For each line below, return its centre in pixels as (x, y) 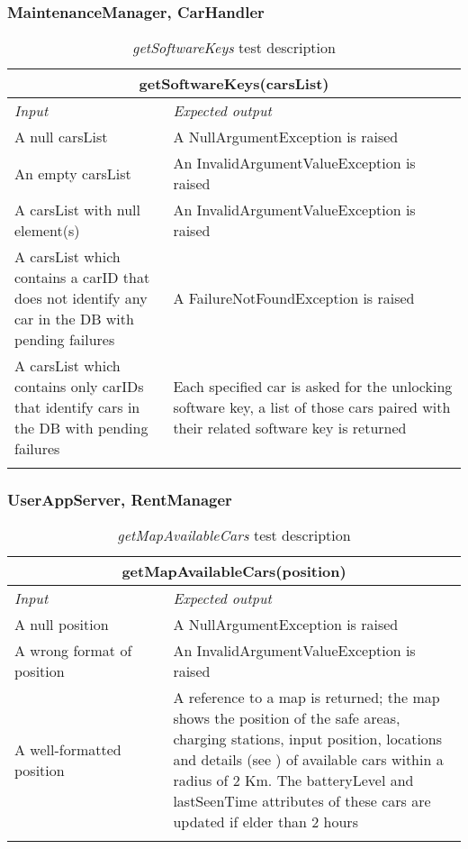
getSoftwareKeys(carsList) (234, 84)
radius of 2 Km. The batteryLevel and (293, 781)
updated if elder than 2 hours (265, 822)
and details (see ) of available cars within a (308, 760)
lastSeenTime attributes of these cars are (302, 801)
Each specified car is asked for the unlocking (313, 387)
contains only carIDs (79, 387)
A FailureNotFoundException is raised (294, 298)
